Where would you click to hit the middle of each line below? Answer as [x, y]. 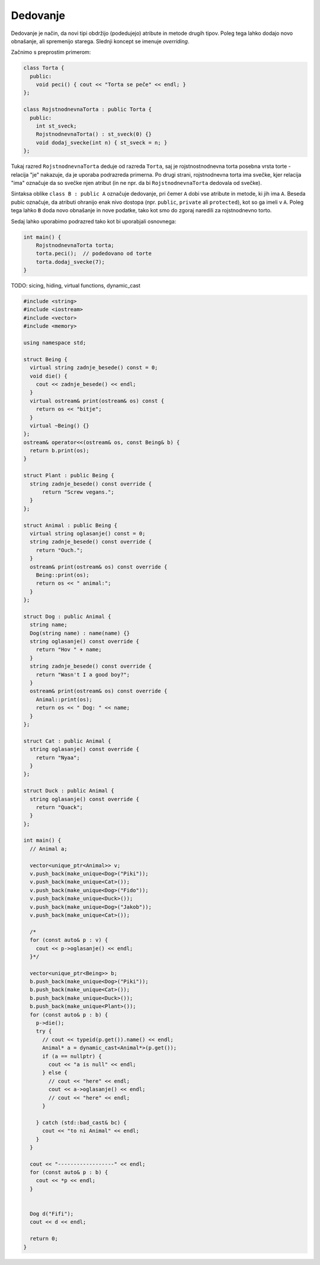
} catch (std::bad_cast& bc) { [81, 1122]
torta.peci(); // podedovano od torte [94, 254]
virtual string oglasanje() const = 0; [88, 534]
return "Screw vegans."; [79, 492]
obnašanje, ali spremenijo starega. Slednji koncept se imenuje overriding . [100, 41]
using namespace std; [55, 343]
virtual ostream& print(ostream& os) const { [97, 401]
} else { [55, 1073]
